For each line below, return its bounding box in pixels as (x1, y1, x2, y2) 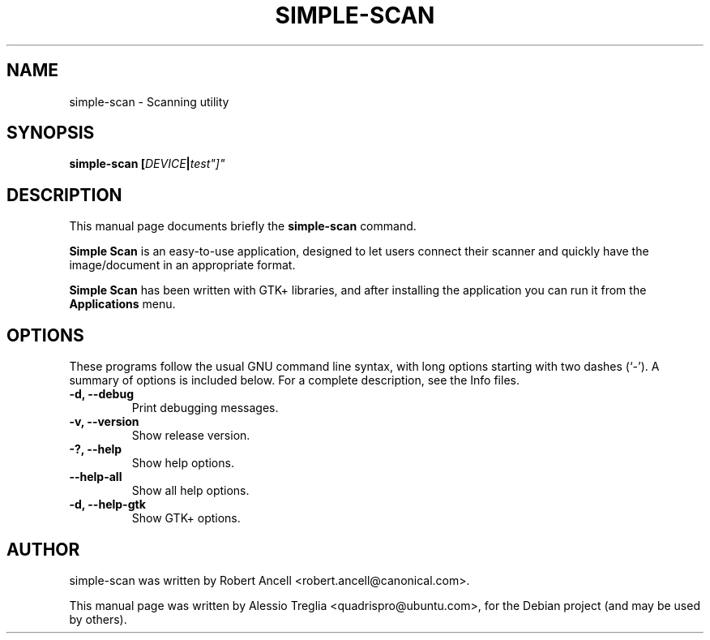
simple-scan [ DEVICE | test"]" (69, 157, 225, 171)
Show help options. (131, 456, 234, 470)
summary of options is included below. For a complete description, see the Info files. (69, 373, 520, 388)
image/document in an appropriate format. (69, 258, 296, 273)
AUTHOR (6, 539, 80, 560)
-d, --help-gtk (69, 497, 146, 512)
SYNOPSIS (6, 122, 95, 144)
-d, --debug (69, 387, 134, 402)
